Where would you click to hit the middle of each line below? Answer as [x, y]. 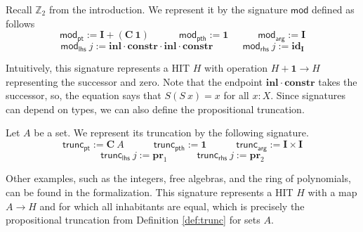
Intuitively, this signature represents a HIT [98, 68]
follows [20, 23]
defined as [333, 9]
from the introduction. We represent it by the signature [168, 9]
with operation [236, 68]
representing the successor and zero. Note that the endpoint [134, 81]
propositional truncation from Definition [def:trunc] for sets [133, 220]
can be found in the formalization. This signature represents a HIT [150, 192]
